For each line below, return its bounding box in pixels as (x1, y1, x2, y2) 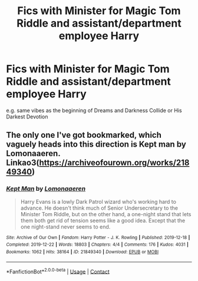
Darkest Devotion (6, 113, 48, 120)
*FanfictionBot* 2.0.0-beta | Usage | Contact (6, 267, 110, 275)
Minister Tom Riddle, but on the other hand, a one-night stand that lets (20, 210, 192, 217)
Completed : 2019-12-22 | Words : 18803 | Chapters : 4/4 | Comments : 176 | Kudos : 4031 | (6, 242, 189, 248)
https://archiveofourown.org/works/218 (39, 158, 190, 168)
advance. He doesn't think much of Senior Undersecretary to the (20, 204, 179, 211)
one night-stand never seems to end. (20, 223, 111, 230)
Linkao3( (6, 158, 39, 168)
